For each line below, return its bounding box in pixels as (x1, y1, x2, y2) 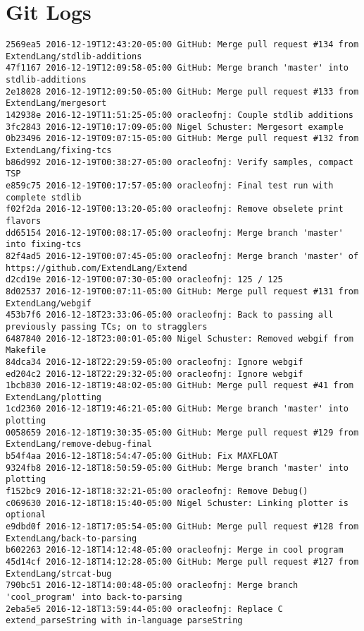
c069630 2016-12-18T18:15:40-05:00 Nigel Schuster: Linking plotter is (6, 498, 349, 508)
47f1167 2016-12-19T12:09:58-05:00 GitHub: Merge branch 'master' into (6, 63, 349, 73)
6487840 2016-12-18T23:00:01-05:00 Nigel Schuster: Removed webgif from (6, 333, 353, 344)
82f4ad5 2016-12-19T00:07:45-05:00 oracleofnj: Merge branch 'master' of (6, 251, 359, 261)
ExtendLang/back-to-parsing (6, 533, 137, 543)
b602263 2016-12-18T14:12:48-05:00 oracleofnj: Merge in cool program (6, 545, 344, 555)
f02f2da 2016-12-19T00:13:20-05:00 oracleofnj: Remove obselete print (6, 204, 344, 215)
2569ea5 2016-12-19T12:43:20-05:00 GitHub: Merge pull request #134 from (6, 40, 359, 50)
